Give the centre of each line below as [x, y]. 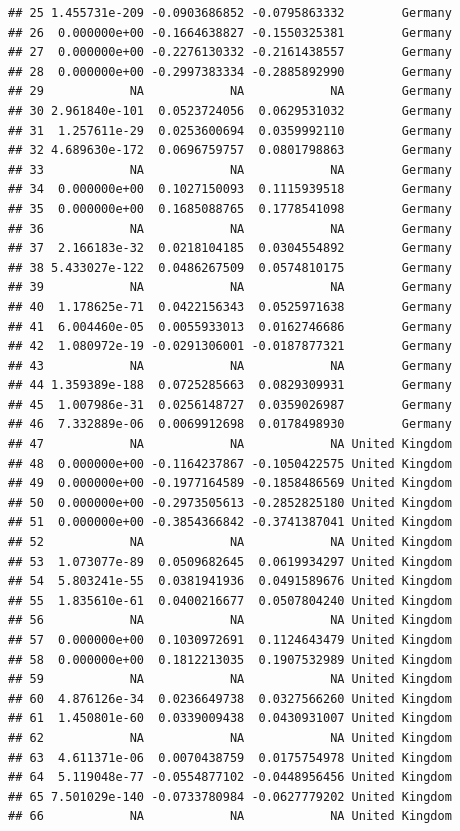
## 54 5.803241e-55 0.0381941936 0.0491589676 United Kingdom [230, 581]
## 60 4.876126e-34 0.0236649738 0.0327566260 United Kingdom [230, 698]
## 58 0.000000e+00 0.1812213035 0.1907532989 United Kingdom [230, 659]
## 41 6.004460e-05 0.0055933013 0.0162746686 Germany [230, 326]
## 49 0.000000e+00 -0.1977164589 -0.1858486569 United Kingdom [230, 483]
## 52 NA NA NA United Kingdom [230, 542]
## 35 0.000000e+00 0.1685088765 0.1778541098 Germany [230, 208]
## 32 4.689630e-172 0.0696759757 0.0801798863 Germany [230, 150]
